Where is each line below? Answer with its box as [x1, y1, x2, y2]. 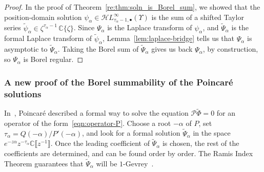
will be [96, 158, 117, 168]
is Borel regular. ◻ [23, 54, 84, 64]
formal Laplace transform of [4, 33, 92, 44]
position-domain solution [4, 11, 82, 22]
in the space [193, 127, 231, 138]
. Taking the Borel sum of [57, 44, 139, 54]
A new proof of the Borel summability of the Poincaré [4, 75, 233, 88]
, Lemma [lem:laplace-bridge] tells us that [102, 33, 235, 44]
